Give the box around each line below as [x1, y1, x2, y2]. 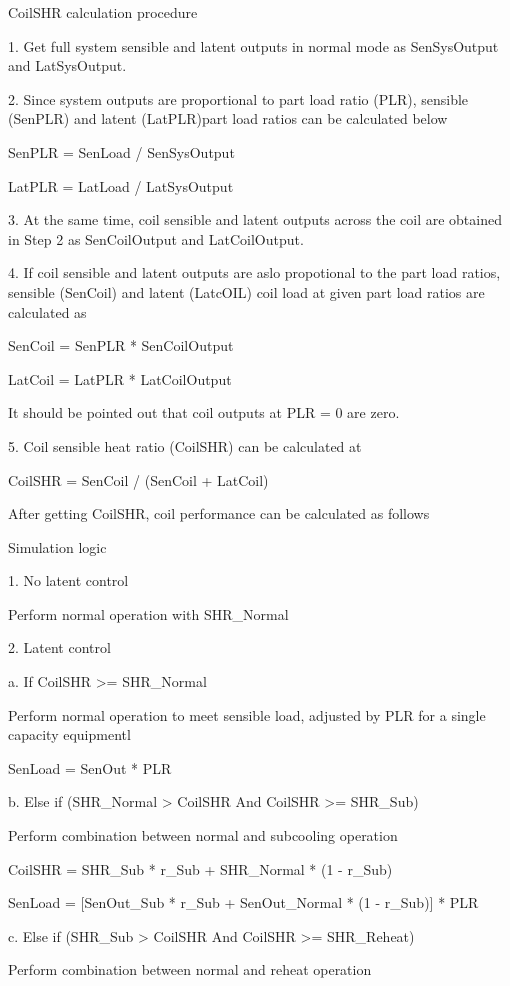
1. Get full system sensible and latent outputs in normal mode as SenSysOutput [8, 35, 499, 56]
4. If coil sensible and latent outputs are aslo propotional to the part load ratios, [8, 262, 501, 283]
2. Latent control [8, 637, 111, 658]
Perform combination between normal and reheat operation [8, 959, 372, 980]
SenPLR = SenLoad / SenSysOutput [8, 141, 235, 162]
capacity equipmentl [8, 724, 131, 745]
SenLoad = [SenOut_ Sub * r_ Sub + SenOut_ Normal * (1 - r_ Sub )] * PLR [8, 892, 479, 913]
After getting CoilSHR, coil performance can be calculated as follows [8, 503, 430, 524]
